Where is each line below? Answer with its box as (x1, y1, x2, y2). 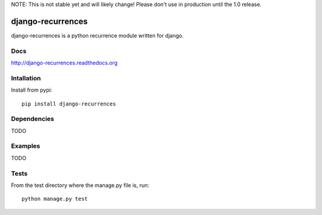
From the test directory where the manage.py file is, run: (11, 182, 150, 189)
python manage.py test (21, 195, 88, 202)
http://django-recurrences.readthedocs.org (11, 60, 118, 67)
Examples (11, 142, 41, 150)
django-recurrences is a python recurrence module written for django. (11, 32, 184, 39)
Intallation (11, 74, 41, 82)
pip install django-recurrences (21, 100, 116, 107)
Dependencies (11, 115, 55, 123)
